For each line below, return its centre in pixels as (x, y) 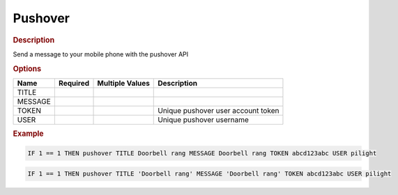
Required (74, 83)
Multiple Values (123, 83)
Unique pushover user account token (219, 110)
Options (27, 68)
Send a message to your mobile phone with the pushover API (101, 54)
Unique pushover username (203, 120)
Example (29, 134)
